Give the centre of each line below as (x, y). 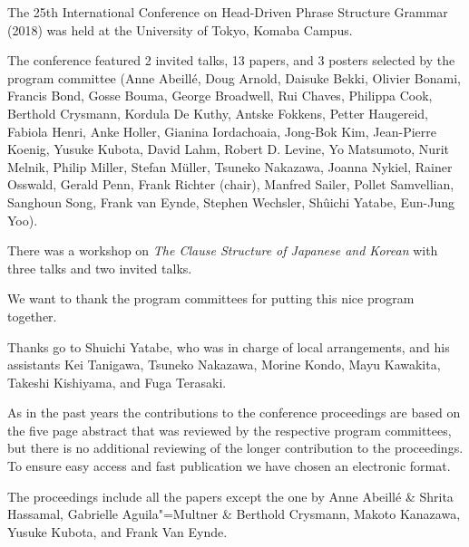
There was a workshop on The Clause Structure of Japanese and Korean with (223, 250)
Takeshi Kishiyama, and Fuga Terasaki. (117, 382)
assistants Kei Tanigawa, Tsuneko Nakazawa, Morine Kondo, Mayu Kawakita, (224, 365)
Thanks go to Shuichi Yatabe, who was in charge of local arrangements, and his (229, 346)
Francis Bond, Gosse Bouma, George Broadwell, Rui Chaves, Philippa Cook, (220, 96)
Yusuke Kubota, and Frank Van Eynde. (117, 531)
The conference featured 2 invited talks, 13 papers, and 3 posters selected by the (231, 60)
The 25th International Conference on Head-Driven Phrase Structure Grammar (228, 12)
